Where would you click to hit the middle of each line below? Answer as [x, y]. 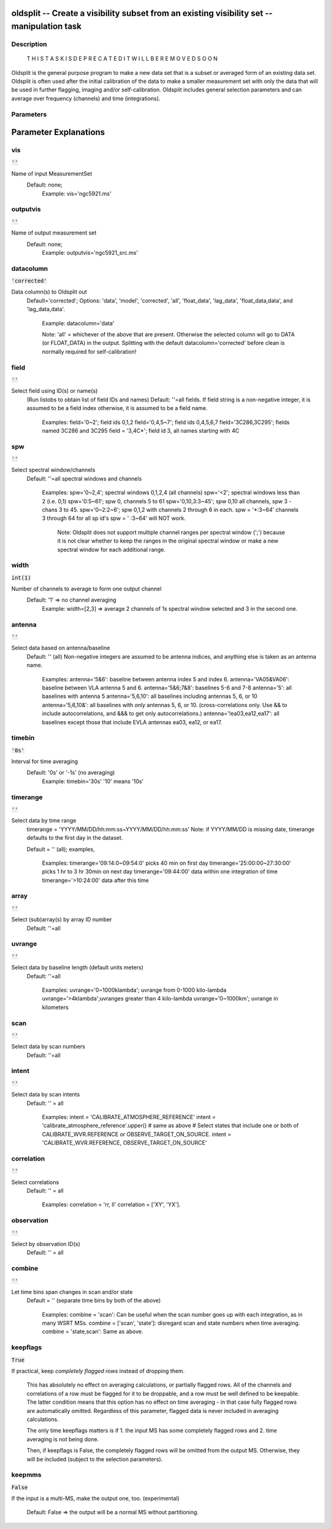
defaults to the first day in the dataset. [75, 838]
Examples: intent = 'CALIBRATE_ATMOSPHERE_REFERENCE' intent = [129, 1117]
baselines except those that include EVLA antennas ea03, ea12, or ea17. [132, 722]
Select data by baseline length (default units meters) [78, 967]
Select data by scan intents [46, 1094]
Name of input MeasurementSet [51, 173]
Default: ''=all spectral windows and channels [84, 478]
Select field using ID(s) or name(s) [55, 391]
